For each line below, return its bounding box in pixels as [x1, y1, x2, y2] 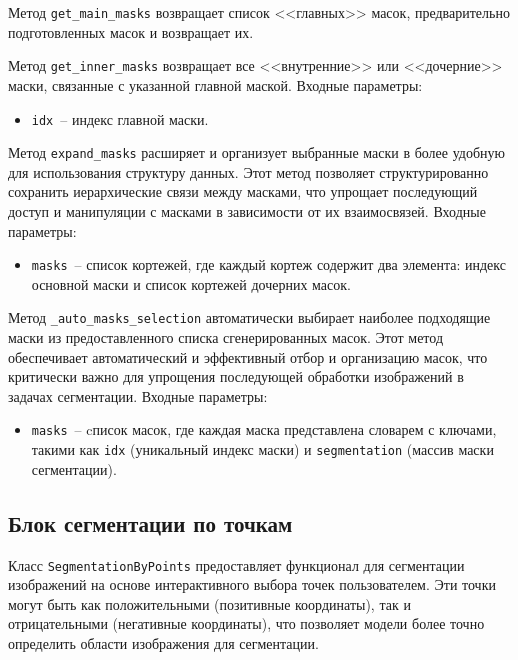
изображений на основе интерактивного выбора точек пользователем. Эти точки [8, 574, 496, 595]
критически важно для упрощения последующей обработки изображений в [8, 366, 464, 387]
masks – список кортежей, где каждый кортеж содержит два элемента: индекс [31, 254, 506, 275]
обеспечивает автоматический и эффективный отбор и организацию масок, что [8, 346, 488, 367]
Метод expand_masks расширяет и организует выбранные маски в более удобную [8, 142, 506, 163]
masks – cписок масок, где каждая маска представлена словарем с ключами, [31, 419, 497, 440]
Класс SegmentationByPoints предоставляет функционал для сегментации [8, 554, 465, 575]
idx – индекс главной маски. [31, 108, 209, 129]
